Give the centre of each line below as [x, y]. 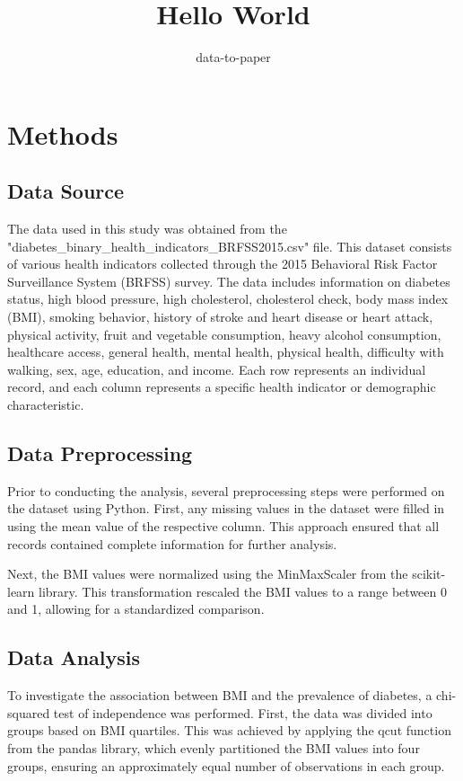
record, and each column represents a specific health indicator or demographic [222, 387]
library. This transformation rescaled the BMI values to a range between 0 [243, 591]
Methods [63, 133]
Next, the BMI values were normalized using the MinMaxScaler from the [208, 574]
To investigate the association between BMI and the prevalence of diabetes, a [220, 695]
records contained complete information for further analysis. [172, 543]
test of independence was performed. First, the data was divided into [243, 712]
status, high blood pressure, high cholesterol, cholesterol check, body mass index [228, 299]
